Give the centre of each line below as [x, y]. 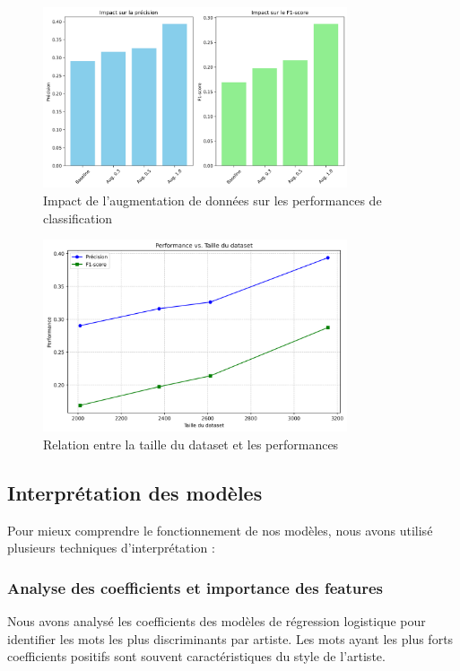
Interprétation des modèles [135, 492]
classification [78, 218]
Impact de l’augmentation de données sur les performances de [213, 200]
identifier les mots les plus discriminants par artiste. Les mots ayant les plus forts [230, 638]
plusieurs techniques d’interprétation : [111, 548]
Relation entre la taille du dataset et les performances [191, 444]
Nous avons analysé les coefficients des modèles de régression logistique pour [217, 620]
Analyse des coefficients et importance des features [195, 587]
